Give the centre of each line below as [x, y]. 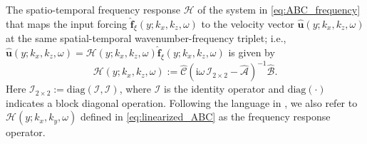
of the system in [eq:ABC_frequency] [279, 9]
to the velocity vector [248, 23]
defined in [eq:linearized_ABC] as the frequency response [205, 117]
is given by [252, 52]
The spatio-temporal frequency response [93, 9]
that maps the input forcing [67, 23]
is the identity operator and [224, 89]
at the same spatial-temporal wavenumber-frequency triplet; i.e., [146, 38]
